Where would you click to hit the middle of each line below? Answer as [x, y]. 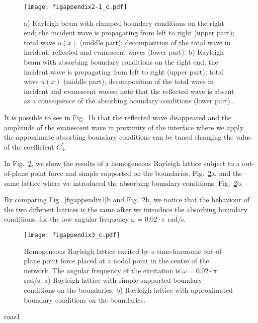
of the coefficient [29, 146]
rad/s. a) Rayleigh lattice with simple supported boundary [113, 280]
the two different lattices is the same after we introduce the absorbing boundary [126, 209]
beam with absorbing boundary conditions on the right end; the [121, 62]
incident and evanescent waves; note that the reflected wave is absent [129, 91]
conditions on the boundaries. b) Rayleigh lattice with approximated [129, 289]
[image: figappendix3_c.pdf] [72, 235]
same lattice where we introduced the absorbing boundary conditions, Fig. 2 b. [124, 183]
